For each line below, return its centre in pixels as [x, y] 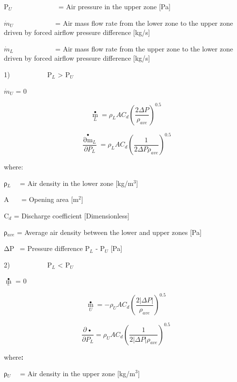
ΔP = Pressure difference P [47, 248]
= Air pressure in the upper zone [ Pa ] [114, 6]
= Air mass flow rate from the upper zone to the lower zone [144, 48]
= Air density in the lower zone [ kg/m [77, 183]
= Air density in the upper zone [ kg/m [78, 373]
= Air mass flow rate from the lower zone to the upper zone [144, 23]
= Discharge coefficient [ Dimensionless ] [72, 215]
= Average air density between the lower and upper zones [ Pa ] [109, 232]
